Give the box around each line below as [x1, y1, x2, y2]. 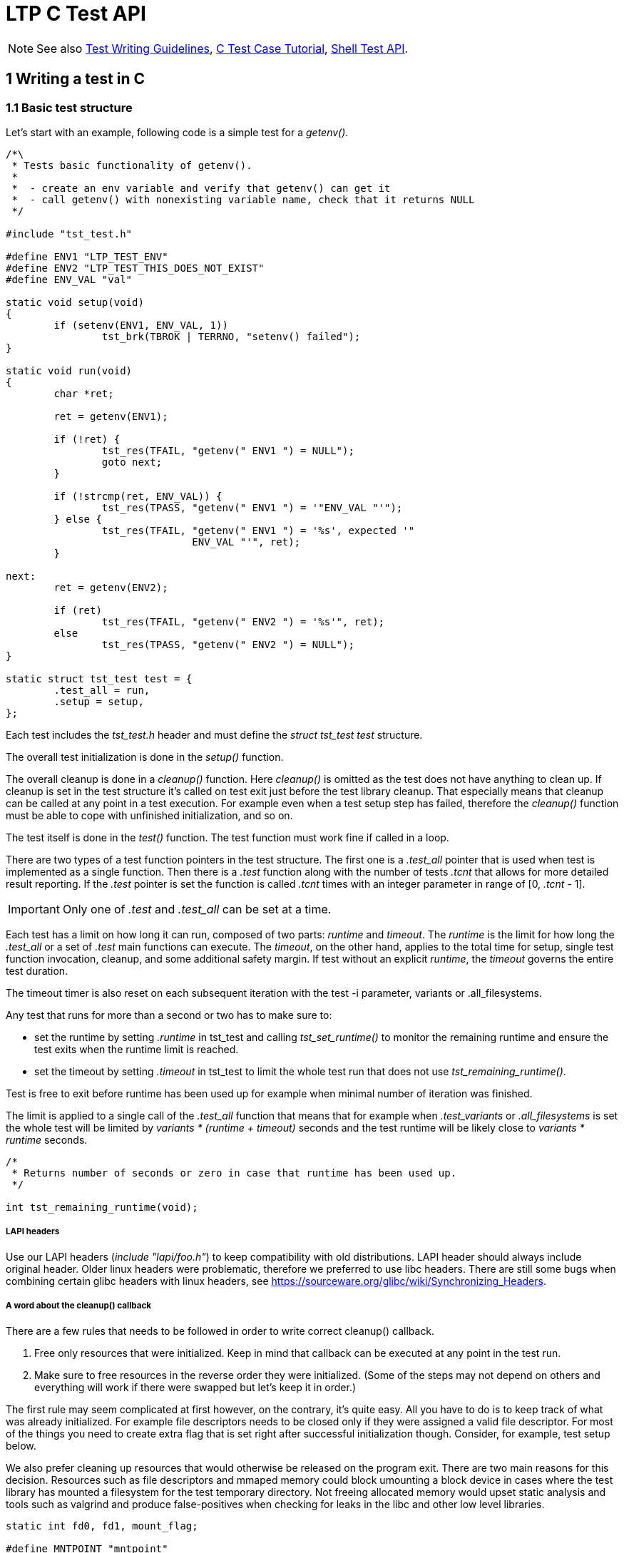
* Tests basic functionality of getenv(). [11, 159, 252, 171]
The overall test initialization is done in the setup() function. [6, 750, 284, 763]
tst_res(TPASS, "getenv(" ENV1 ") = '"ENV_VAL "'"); [101, 501, 403, 513]
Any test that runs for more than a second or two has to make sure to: [6, 1008, 332, 1021]
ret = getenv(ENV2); [53, 581, 168, 593]
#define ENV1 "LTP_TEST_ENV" [6, 250, 168, 262]
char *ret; [53, 387, 114, 399]
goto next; [101, 456, 163, 468]
